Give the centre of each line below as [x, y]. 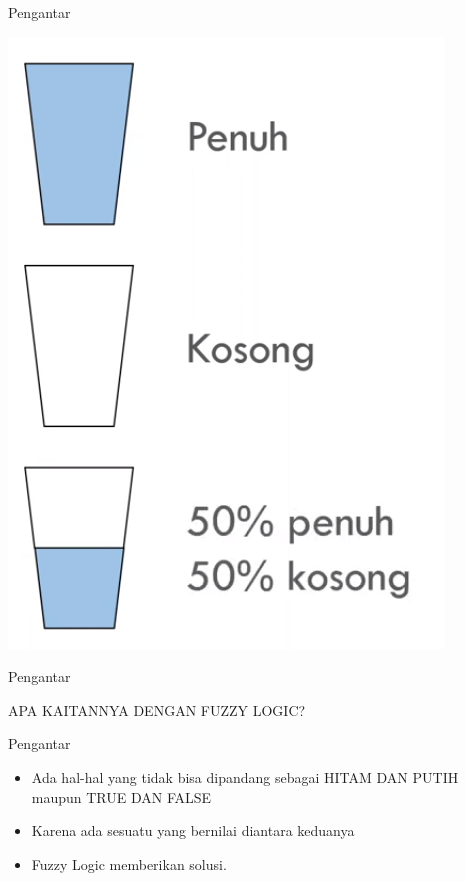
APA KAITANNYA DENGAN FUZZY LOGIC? [157, 709]
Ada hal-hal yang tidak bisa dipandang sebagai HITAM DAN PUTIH [245, 776]
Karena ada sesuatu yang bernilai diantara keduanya [193, 830]
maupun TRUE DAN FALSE [121, 796]
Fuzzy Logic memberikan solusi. [129, 863]
